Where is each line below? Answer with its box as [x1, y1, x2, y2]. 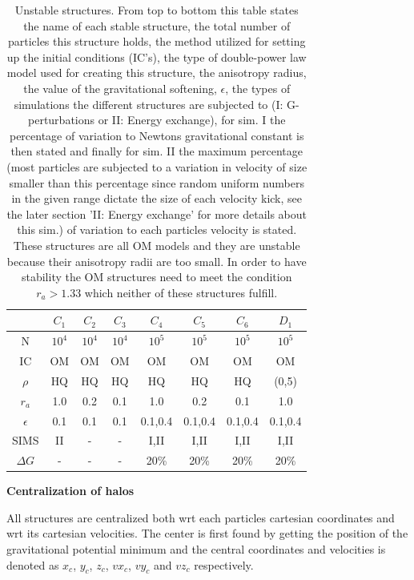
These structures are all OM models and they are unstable [13, 236, 300, 253]
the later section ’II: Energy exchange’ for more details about [6, 205, 307, 222]
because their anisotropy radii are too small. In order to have [6, 252, 307, 269]
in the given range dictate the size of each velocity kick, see [11, 190, 302, 207]
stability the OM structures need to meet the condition [21, 268, 292, 285]
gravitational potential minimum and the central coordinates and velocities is [6, 541, 386, 558]
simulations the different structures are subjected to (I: [14, 95, 283, 112]
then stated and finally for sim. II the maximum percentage [10, 143, 303, 159]
